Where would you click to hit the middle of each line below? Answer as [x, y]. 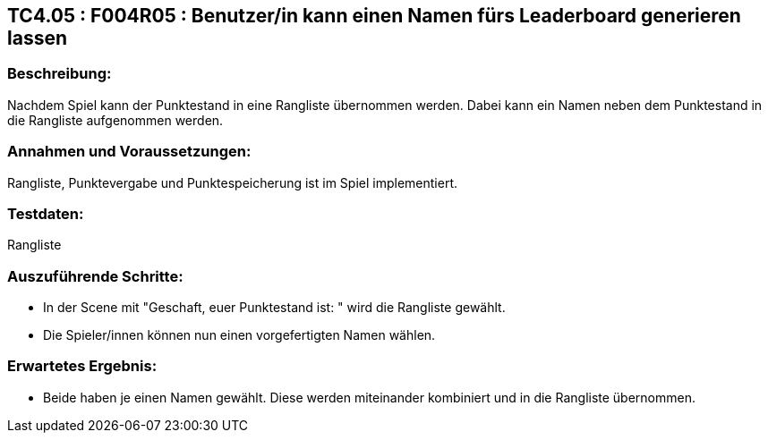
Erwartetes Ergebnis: [82, 366]
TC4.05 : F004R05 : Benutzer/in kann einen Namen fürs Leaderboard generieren [374, 16]
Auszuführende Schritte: [95, 276]
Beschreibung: [60, 74]
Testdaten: [46, 213]
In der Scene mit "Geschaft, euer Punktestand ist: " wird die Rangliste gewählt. [274, 308]
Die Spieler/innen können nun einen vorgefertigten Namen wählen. [239, 335]
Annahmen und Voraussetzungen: [129, 152]
